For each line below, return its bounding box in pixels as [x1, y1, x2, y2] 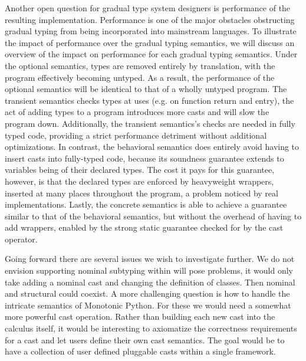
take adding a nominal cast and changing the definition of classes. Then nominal [5, 275, 295, 288]
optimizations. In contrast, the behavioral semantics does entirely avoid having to [5, 140, 300, 153]
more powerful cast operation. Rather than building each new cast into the [5, 310, 275, 323]
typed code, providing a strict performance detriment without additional [5, 129, 267, 141]
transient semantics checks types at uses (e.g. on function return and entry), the [5, 94, 294, 106]
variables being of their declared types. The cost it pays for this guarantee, [5, 163, 275, 176]
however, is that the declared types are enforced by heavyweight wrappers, [5, 175, 274, 187]
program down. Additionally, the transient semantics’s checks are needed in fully [5, 117, 295, 129]
